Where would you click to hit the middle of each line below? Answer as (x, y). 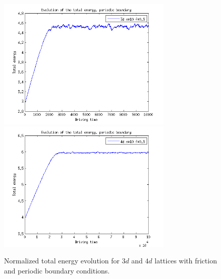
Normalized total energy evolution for (62, 261)
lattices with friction (186, 261)
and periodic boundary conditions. (57, 270)
